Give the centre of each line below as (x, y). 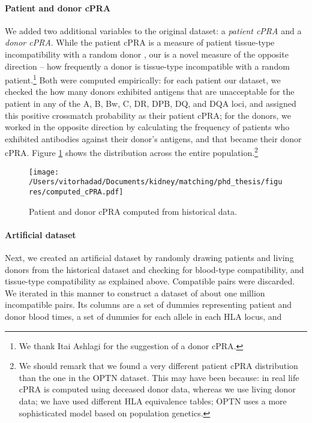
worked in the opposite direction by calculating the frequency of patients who (147, 127)
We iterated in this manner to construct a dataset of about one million (135, 292)
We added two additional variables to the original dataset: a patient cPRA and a (153, 30)
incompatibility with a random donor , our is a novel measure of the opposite (147, 54)
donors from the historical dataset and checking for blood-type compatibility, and (154, 269)
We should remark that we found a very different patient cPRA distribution (158, 366)
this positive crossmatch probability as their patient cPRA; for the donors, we (148, 115)
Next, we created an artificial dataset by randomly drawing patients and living (149, 257)
